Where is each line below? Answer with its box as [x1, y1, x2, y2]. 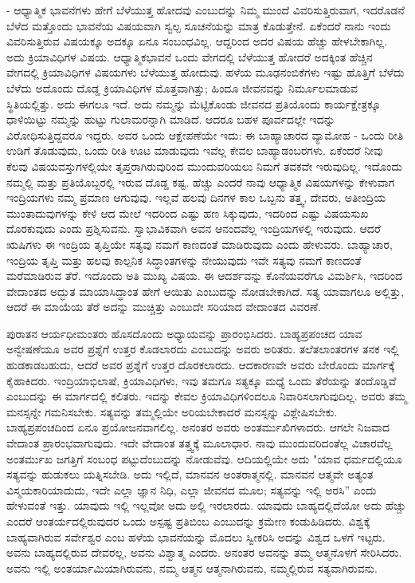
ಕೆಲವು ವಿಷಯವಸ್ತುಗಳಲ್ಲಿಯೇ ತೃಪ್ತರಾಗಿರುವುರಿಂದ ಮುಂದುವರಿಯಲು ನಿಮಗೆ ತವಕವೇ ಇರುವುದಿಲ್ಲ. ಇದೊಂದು [6, 157, 402, 174]
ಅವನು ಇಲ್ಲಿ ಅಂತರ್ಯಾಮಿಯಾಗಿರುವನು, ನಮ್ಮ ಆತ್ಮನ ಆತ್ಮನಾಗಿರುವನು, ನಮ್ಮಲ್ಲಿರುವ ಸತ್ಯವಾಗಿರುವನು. [6, 559, 378, 576]
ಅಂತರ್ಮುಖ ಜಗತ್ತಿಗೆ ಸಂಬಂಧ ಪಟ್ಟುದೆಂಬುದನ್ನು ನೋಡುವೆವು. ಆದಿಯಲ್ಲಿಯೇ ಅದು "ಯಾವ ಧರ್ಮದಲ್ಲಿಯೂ [6, 450, 402, 467]
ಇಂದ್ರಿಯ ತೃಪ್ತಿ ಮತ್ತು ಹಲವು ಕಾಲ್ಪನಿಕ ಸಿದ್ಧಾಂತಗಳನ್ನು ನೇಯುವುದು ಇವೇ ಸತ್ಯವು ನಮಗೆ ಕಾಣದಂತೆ [6, 251, 362, 268]
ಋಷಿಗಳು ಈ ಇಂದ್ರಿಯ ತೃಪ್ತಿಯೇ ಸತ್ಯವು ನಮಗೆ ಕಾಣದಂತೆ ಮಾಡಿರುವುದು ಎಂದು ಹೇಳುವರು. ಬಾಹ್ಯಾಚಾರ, [6, 235, 393, 252]
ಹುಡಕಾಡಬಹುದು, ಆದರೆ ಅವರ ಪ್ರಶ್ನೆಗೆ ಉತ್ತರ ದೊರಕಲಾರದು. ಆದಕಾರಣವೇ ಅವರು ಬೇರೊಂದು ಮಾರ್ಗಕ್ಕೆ [6, 356, 395, 373]
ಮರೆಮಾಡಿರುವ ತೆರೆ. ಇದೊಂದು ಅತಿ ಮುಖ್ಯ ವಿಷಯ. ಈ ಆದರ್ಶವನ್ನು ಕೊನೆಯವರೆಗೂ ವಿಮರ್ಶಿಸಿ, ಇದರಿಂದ [6, 267, 402, 284]
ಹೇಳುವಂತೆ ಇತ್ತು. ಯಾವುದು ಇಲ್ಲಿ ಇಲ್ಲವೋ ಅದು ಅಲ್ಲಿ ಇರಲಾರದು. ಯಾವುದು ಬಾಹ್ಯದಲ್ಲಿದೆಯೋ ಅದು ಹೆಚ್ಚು [6, 497, 406, 514]
